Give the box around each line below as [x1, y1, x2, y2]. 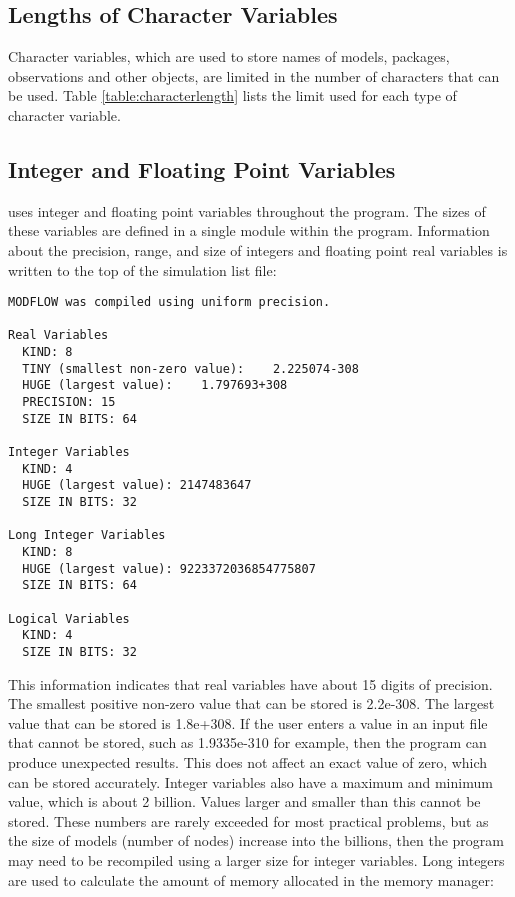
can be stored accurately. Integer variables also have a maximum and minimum [8, 771, 493, 792]
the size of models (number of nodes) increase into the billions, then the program [8, 830, 504, 851]
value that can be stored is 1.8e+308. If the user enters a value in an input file [8, 712, 488, 733]
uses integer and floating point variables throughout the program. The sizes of [8, 200, 486, 221]
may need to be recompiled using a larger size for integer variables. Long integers [8, 849, 505, 870]
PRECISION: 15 [22, 395, 116, 410]
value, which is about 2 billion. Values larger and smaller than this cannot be [8, 791, 481, 812]
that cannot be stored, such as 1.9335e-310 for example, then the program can [8, 732, 487, 753]
